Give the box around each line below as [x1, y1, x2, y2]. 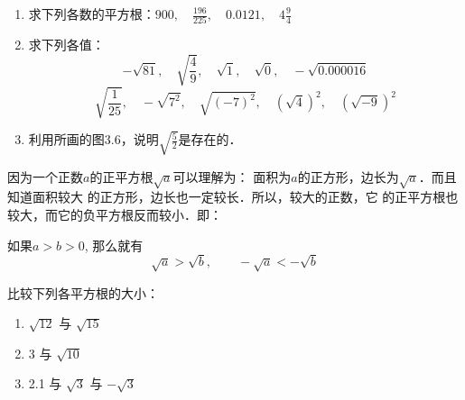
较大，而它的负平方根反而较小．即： [7, 205, 222, 223]
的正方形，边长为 [297, 167, 399, 186]
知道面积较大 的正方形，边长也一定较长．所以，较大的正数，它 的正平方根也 [7, 187, 459, 206]
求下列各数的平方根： [28, 5, 155, 23]
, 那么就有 [84, 235, 144, 254]
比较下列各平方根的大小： [7, 283, 159, 302]
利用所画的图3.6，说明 [28, 130, 159, 149]
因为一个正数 [7, 167, 83, 186]
